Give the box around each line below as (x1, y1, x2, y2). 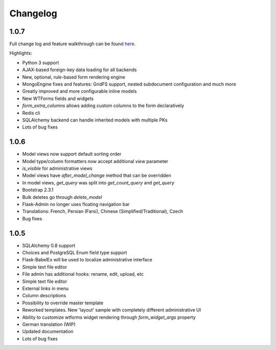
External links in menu (22, 285, 69, 292)
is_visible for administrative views (22, 166, 93, 172)
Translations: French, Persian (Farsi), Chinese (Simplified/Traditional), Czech (22, 208, 183, 215)
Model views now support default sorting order (22, 151, 122, 157)
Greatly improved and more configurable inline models (22, 88, 137, 94)
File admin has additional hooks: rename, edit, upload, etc (22, 271, 144, 277)
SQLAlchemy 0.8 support (22, 242, 76, 249)
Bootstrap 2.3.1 (22, 187, 54, 193)
